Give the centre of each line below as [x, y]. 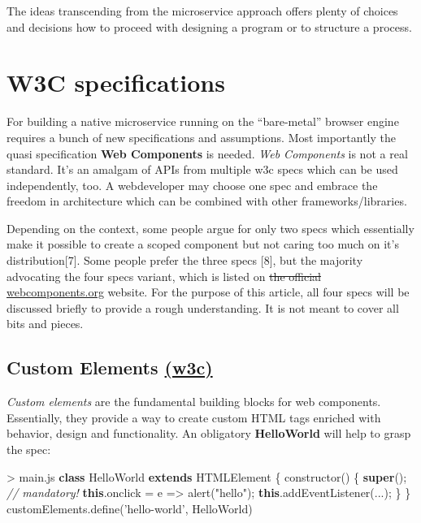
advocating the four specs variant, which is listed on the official [164, 276]
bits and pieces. [45, 324]
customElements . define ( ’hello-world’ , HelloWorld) [130, 508]
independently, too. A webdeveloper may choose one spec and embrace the [192, 185]
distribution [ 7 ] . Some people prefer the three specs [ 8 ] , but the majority [185, 260]
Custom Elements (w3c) [110, 367]
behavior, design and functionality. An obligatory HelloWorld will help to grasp [209, 433]
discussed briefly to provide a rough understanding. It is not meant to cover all [203, 307]
